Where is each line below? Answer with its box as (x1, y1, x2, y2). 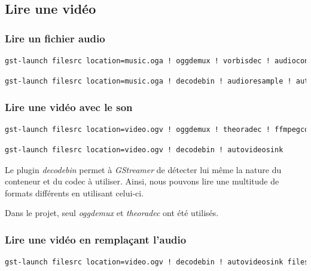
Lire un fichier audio (5, 30, 105, 45)
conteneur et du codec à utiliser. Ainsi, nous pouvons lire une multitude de (5, 175, 279, 187)
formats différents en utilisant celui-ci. (5, 186, 144, 199)
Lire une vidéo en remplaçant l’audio (5, 232, 187, 247)
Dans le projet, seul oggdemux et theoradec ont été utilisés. (5, 207, 219, 219)
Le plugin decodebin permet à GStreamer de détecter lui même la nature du (5, 163, 282, 175)
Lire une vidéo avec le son (5, 100, 133, 115)
